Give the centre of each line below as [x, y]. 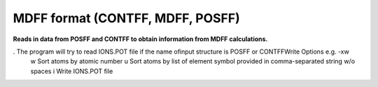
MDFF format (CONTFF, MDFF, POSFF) [127, 18]
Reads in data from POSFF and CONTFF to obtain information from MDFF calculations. [140, 39]
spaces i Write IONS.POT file [72, 71]
